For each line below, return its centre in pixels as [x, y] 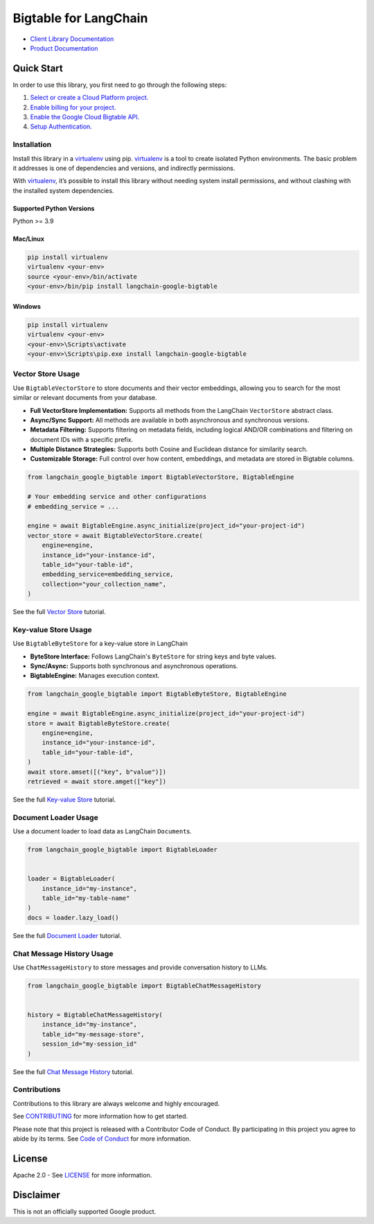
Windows [27, 306]
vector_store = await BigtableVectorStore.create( [115, 535]
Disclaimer [36, 1195]
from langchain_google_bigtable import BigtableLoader [122, 850]
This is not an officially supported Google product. [84, 1212]
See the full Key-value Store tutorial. [64, 799]
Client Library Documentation [72, 39]
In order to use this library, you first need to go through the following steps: [120, 85]
